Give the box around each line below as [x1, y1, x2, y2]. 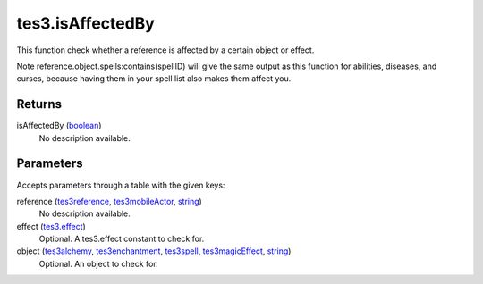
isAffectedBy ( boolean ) [16, 121, 102, 131]
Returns [16, 96, 63, 112]
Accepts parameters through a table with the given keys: [16, 180, 225, 190]
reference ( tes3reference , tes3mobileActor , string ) [16, 196, 203, 206]
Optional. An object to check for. [38, 258, 158, 269]
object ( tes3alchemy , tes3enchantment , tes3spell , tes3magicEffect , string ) [16, 246, 292, 256]
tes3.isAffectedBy [16, 13, 156, 33]
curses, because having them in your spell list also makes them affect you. [16, 73, 292, 84]
